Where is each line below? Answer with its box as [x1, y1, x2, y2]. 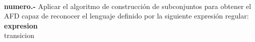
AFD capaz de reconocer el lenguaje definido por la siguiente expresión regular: [4, 10, 249, 21]
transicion [4, 30, 35, 40]
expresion [4, 20, 38, 30]
